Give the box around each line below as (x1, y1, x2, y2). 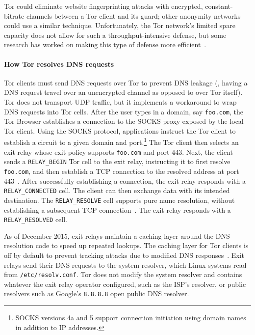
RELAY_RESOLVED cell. (4, 214, 68, 224)
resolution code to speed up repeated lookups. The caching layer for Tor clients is (4, 240, 249, 251)
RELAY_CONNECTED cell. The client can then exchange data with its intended (4, 185, 230, 195)
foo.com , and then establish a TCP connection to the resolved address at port (4, 166, 239, 176)
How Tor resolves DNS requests (4, 58, 114, 69)
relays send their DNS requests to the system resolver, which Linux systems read (4, 259, 247, 270)
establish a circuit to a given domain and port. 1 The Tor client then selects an (4, 136, 239, 147)
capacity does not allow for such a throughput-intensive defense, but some (4, 29, 227, 40)
